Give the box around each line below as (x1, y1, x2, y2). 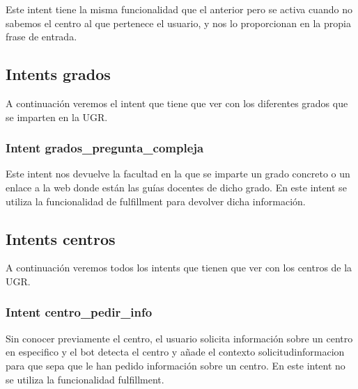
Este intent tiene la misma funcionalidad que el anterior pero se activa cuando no (6, 2, 352, 16)
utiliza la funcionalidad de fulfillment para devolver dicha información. (6, 193, 306, 208)
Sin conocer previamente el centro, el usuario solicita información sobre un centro (6, 331, 353, 345)
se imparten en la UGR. (6, 109, 108, 124)
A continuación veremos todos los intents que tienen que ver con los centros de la (6, 260, 352, 275)
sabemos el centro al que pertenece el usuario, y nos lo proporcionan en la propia (6, 15, 351, 30)
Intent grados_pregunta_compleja (6, 139, 204, 157)
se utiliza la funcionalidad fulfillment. (6, 372, 164, 386)
